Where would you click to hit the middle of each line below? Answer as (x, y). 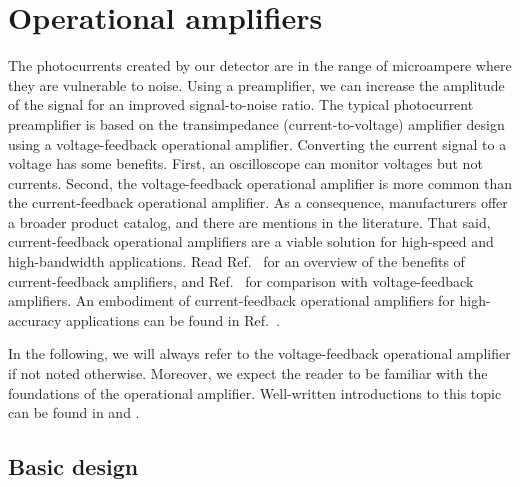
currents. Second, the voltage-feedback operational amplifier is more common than (260, 182)
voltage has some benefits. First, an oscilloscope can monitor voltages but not (245, 163)
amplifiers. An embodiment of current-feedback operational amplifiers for (231, 300)
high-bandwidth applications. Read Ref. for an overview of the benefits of (236, 261)
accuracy (35, 319)
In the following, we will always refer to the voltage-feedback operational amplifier (259, 353)
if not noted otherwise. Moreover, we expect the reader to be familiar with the (248, 373)
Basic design (73, 466)
